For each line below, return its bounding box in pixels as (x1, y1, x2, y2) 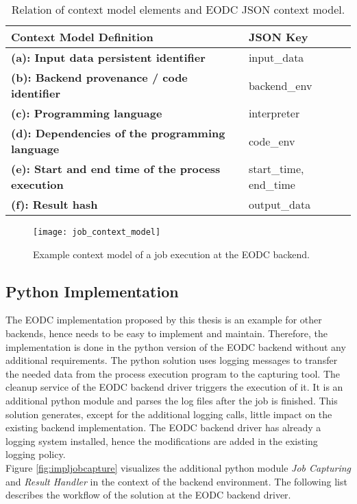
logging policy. (5, 447, 66, 461)
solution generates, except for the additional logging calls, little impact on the (5, 406, 332, 421)
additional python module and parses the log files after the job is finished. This (5, 393, 338, 408)
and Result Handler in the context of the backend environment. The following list (5, 474, 347, 488)
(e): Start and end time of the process (11, 161, 221, 176)
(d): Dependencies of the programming (11, 125, 225, 141)
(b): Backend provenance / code (11, 69, 188, 85)
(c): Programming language (11, 105, 162, 121)
